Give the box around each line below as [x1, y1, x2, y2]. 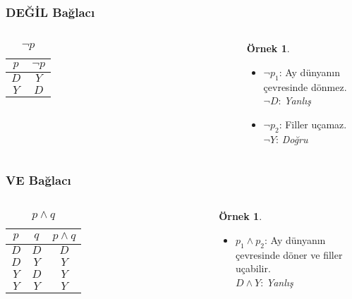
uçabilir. [235, 261, 271, 276]
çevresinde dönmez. [263, 79, 347, 94]
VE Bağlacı [6, 171, 71, 189]
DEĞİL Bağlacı [6, 3, 95, 20]
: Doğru [276, 131, 308, 146]
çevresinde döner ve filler [235, 247, 343, 262]
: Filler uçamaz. [279, 116, 347, 131]
